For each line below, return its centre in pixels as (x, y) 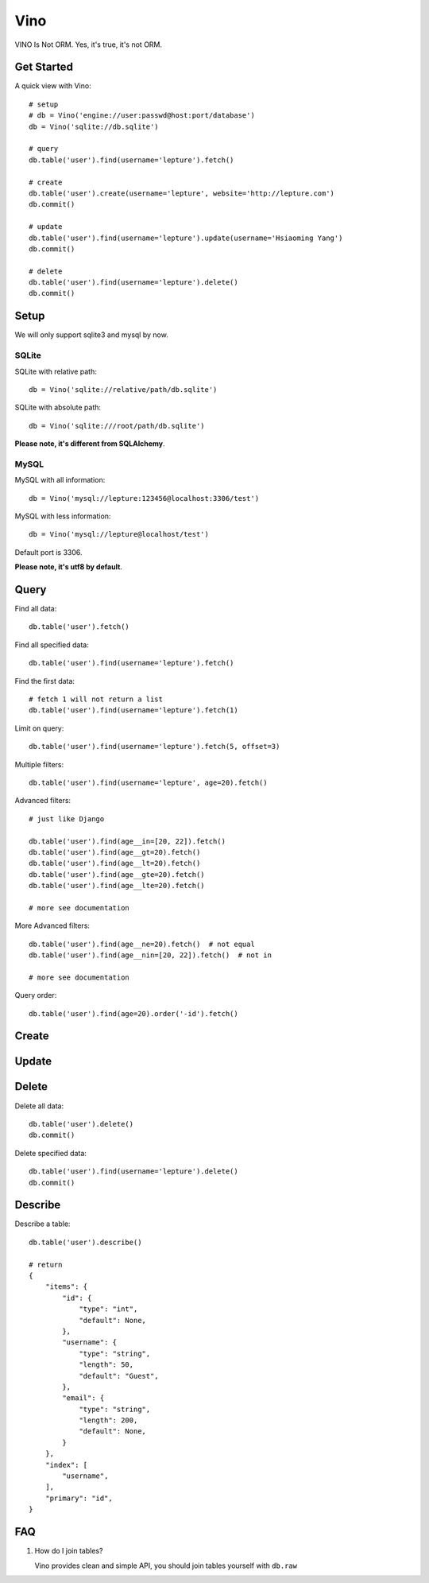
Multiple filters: (39, 764)
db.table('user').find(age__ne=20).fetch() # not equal (142, 944)
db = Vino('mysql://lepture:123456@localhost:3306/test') (144, 498)
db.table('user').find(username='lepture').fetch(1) (133, 710)
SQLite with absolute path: (58, 407)
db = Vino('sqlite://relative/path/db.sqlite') (123, 389)
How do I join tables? (69, 1551)
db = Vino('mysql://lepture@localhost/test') (119, 534)
